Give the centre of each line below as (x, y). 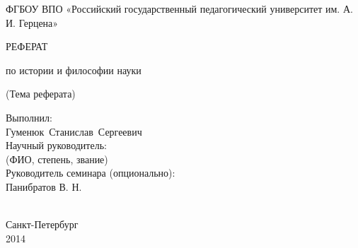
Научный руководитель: (56, 145)
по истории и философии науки (74, 70)
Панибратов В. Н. (44, 186)
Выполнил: (29, 117)
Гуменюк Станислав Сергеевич (74, 131)
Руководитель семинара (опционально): (91, 173)
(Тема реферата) (41, 94)
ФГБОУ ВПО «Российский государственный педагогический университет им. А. (179, 8)
